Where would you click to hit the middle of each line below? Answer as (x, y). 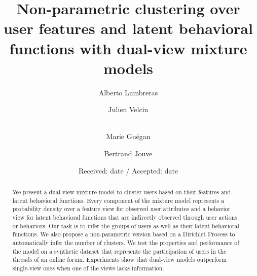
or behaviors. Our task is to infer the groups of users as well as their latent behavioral (126, 226)
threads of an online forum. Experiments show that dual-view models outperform (119, 260)
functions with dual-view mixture (128, 48)
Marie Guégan (128, 136)
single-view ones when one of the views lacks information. (88, 268)
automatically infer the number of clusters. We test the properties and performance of (126, 242)
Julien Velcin (128, 109)
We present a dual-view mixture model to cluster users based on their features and (122, 192)
